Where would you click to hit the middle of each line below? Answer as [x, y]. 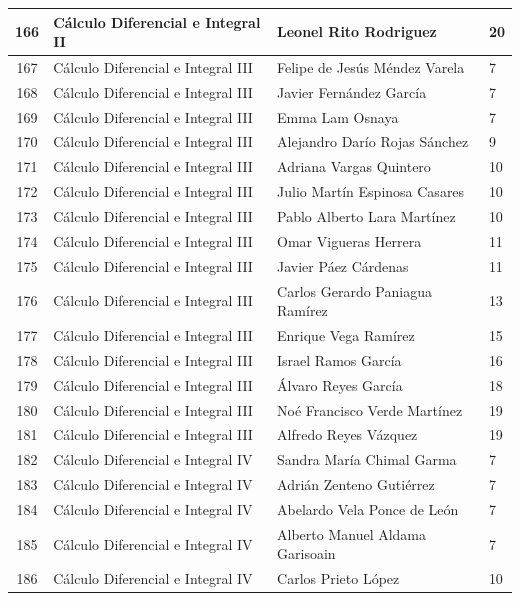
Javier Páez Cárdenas [343, 265]
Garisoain [306, 553]
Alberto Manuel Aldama [352, 533]
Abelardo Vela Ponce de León [368, 508]
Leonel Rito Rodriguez [357, 31]
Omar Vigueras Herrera [349, 240]
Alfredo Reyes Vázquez [347, 434]
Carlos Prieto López [338, 578]
